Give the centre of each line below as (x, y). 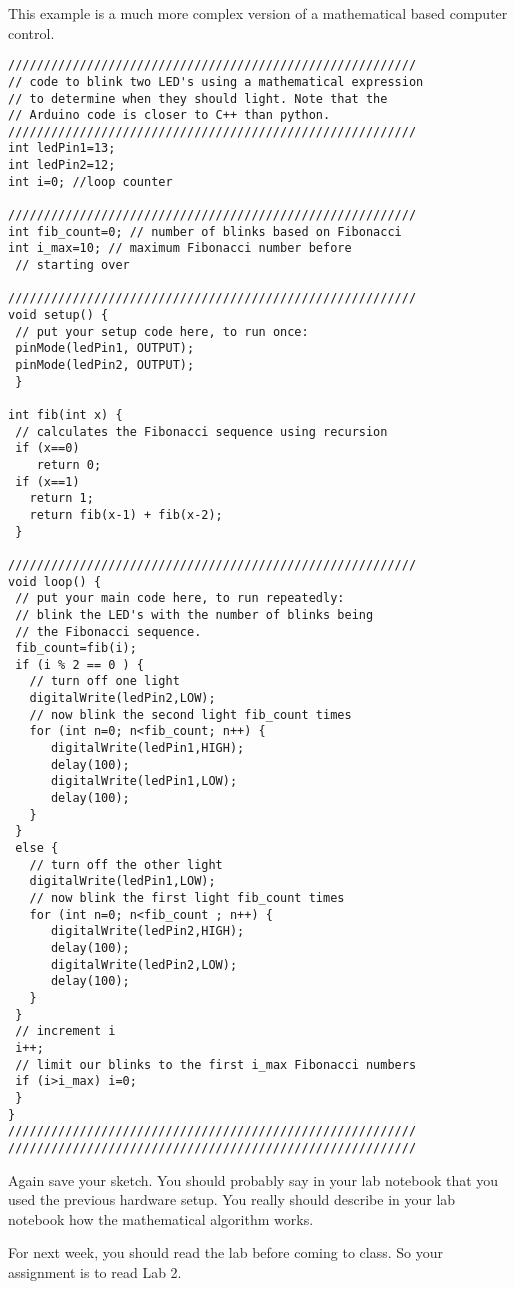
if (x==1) (47, 481)
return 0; (69, 464)
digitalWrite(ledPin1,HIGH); (147, 748)
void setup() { (58, 315)
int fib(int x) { (65, 414)
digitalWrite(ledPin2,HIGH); (147, 931)
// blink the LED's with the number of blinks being (194, 614)
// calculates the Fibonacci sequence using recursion (201, 431)
